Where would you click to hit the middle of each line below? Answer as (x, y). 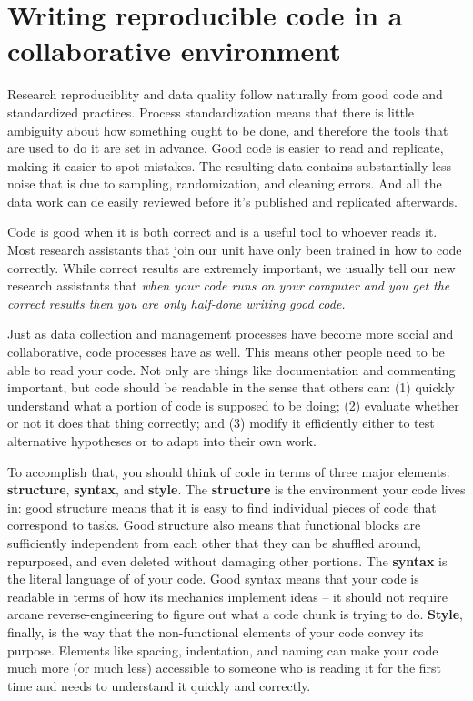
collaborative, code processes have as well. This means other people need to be (226, 352)
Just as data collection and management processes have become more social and (231, 334)
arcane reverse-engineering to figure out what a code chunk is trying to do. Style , (235, 614)
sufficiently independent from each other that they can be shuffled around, (214, 542)
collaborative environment (174, 51)
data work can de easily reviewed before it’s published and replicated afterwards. (232, 201)
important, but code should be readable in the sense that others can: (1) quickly (231, 387)
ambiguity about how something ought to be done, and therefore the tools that (228, 130)
